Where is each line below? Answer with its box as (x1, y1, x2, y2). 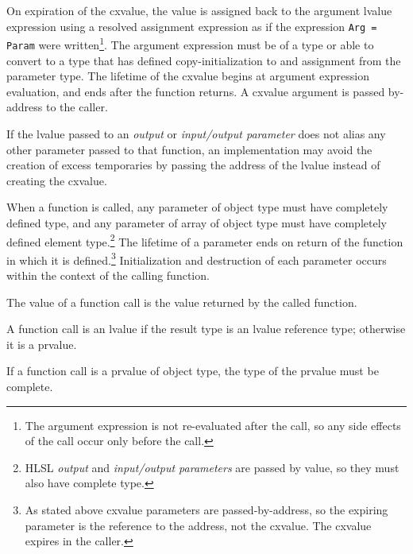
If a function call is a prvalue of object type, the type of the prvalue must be (6, 362, 379, 379)
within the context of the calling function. (6, 267, 210, 283)
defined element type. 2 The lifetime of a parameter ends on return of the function (6, 231, 403, 250)
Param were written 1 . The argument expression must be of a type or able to (6, 34, 374, 52)
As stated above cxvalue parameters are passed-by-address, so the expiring (25, 501, 388, 517)
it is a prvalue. (6, 335, 77, 352)
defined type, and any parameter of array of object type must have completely (6, 214, 387, 231)
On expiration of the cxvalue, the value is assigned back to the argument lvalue (6, 2, 392, 18)
